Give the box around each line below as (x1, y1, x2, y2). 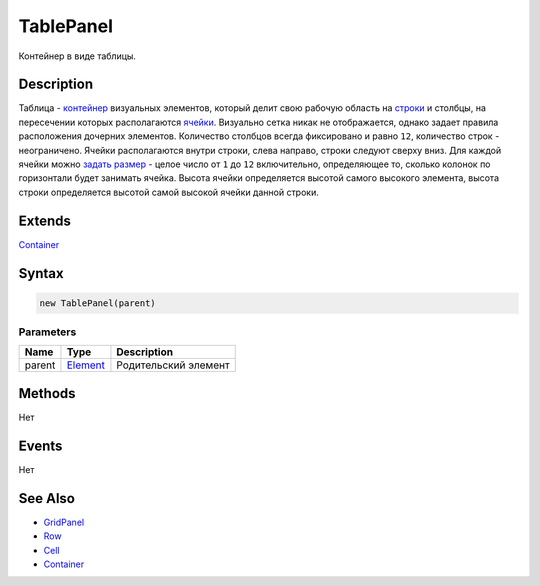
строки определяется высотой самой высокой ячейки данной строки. (18, 186, 319, 198)
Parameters (18, 325, 77, 339)
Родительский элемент (116, 358, 230, 372)
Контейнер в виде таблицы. (18, 50, 137, 62)
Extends (18, 212, 72, 229)
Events (18, 437, 63, 454)
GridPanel (43, 516, 85, 528)
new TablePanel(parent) (39, 297, 157, 309)
